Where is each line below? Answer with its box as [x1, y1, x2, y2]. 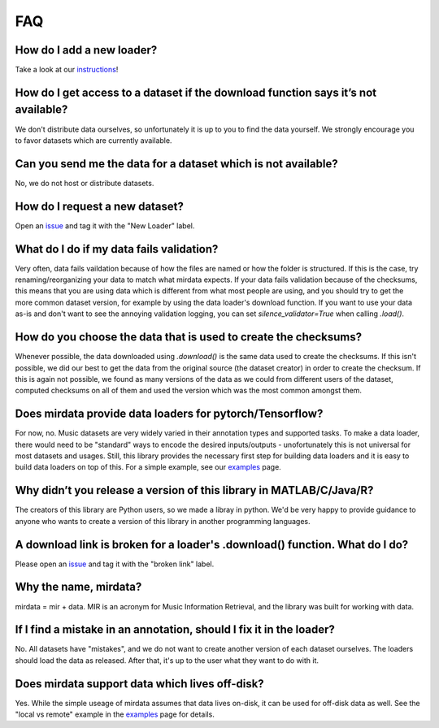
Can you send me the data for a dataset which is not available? [15, 157, 338, 171]
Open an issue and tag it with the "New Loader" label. [15, 220, 195, 231]
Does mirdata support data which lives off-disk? [15, 677, 264, 691]
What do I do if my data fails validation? [15, 242, 219, 256]
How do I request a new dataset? [15, 199, 185, 213]
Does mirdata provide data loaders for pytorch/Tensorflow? [15, 407, 324, 421]
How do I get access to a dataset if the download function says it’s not [15, 85, 377, 99]
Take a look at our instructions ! [15, 65, 119, 75]
